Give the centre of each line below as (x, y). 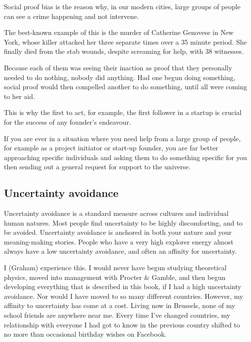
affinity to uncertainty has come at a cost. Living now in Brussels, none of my (120, 305)
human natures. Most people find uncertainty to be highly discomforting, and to (123, 222)
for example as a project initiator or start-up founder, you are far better (111, 148)
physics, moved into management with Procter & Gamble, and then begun (115, 277)
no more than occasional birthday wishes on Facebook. (85, 334)
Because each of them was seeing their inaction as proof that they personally (118, 67)
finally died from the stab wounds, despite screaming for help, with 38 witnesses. (124, 51)
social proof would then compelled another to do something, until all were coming (125, 87)
